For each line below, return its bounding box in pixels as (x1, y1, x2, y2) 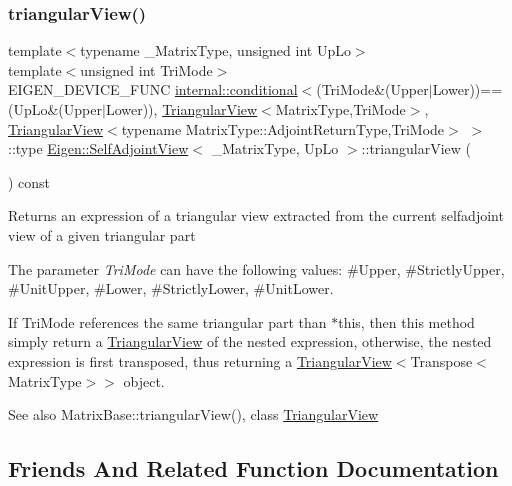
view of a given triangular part (8, 224, 196, 245)
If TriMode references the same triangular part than (8, 311, 327, 332)
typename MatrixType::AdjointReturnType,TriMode (121, 118, 445, 139)
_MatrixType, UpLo (211, 138, 339, 159)
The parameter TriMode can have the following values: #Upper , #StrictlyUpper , (8, 258, 505, 279)
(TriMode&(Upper (316, 79, 429, 100)
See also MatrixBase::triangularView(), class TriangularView (8, 404, 379, 425)
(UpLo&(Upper (8, 99, 102, 119)
